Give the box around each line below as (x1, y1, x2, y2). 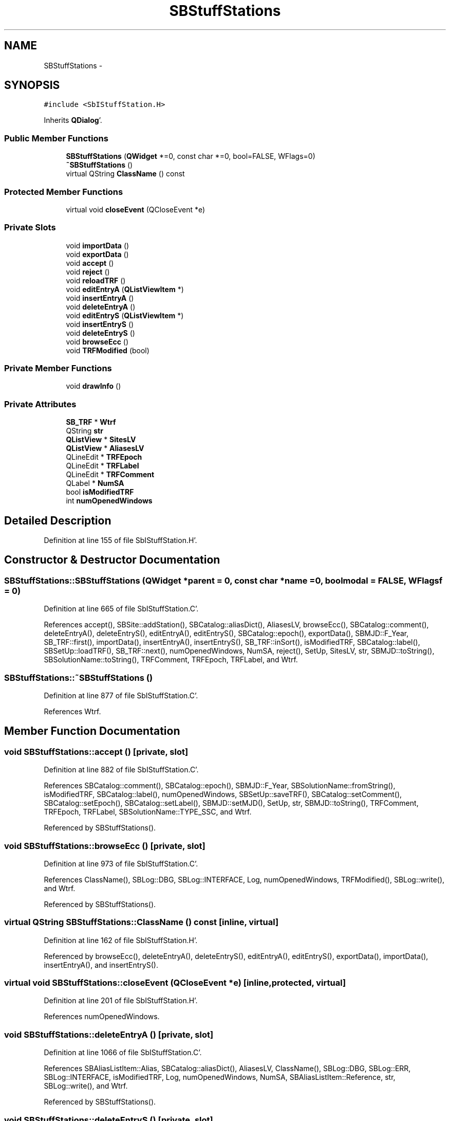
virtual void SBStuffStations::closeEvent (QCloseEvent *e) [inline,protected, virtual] (4, 978, 346, 988)
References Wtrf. (44, 707, 101, 716)
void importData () (66, 241, 129, 250)
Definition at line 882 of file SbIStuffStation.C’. (44, 765, 199, 774)
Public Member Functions (4, 133, 108, 143)
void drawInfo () (66, 382, 121, 391)
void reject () (66, 267, 110, 276)
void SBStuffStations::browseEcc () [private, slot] (4, 840, 205, 851)
